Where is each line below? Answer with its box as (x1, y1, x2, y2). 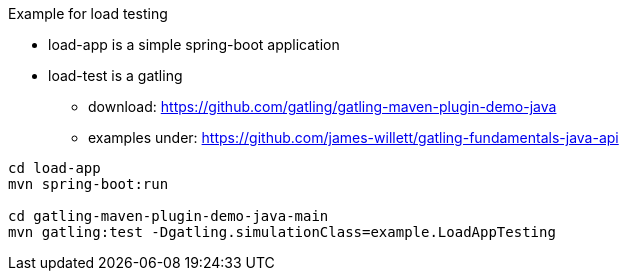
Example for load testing (8, 5, 168, 22)
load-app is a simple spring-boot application (48, 36, 340, 53)
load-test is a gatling (48, 67, 183, 84)
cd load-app (8, 160, 101, 176)
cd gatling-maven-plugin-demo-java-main (8, 208, 329, 224)
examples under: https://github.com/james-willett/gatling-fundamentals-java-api (88, 129, 619, 146)
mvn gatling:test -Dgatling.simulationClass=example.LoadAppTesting (8, 224, 556, 240)
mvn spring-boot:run (8, 176, 169, 192)
